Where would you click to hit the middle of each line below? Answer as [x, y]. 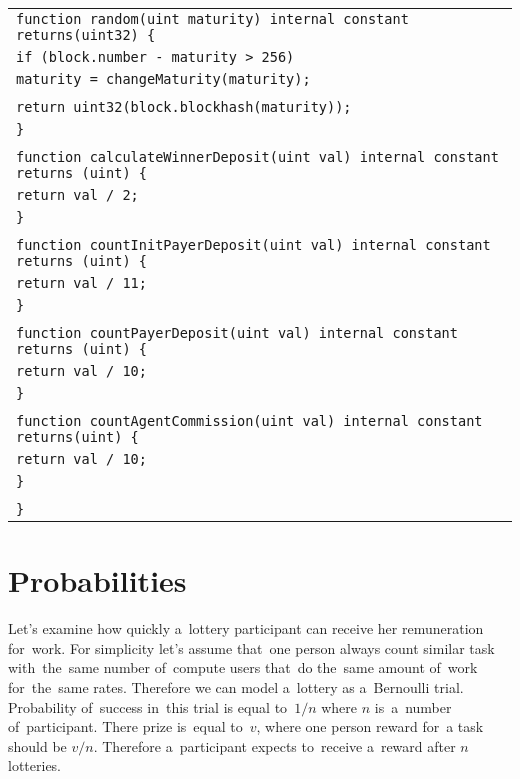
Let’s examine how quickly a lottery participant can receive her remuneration [246, 628]
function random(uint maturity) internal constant [212, 19]
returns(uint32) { [86, 35]
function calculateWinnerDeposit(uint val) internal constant [257, 157]
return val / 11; [81, 283]
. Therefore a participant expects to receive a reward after [274, 745]
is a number [413, 706]
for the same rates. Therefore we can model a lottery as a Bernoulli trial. [236, 686]
